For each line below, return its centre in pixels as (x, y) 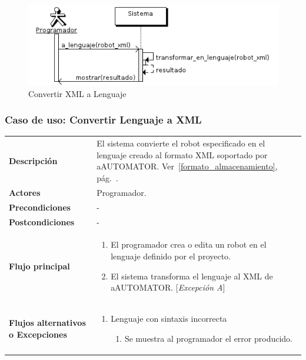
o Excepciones (38, 334)
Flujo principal (39, 266)
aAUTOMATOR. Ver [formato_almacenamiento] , (187, 166)
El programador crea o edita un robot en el (189, 244)
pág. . (107, 178)
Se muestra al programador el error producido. (209, 338)
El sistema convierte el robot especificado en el (181, 143)
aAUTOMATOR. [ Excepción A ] (168, 287)
